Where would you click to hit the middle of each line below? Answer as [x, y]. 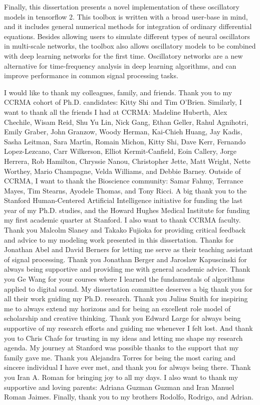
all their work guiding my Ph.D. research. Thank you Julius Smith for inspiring [126, 298]
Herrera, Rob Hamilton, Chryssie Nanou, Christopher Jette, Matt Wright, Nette [127, 161]
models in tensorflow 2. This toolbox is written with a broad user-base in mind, [126, 16]
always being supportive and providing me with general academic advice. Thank [127, 269]
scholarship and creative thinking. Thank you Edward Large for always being [122, 318]
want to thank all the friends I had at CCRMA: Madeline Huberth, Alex [116, 112]
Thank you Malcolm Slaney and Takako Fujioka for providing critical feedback [125, 230]
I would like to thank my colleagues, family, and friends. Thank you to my [118, 92]
